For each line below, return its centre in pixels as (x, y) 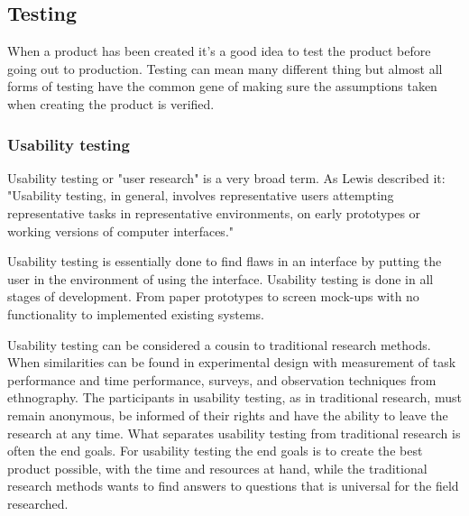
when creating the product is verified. (111, 103)
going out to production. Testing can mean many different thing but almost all (225, 68)
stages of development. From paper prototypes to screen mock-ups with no (213, 296)
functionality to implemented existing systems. (136, 313)
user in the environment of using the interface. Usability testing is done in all (221, 278)
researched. (38, 503)
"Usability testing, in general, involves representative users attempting (201, 195)
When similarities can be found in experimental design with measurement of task (232, 362)
